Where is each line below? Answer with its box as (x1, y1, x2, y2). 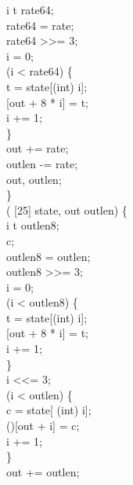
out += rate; (6, 140, 69, 156)
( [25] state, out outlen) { (6, 201, 128, 218)
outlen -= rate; (6, 155, 78, 171)
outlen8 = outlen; (6, 248, 91, 264)
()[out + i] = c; (6, 417, 80, 434)
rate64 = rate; (6, 17, 74, 33)
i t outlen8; (6, 217, 59, 233)
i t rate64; (6, 2, 54, 17)
